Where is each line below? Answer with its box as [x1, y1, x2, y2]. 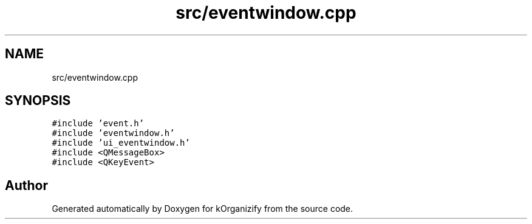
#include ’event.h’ [52, 118, 145, 129]
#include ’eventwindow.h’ [52, 128, 175, 138]
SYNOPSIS [5, 93, 71, 109]
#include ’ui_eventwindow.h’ [52, 138, 190, 148]
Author [5, 177, 48, 193]
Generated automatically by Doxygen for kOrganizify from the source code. [52, 203, 353, 214]
